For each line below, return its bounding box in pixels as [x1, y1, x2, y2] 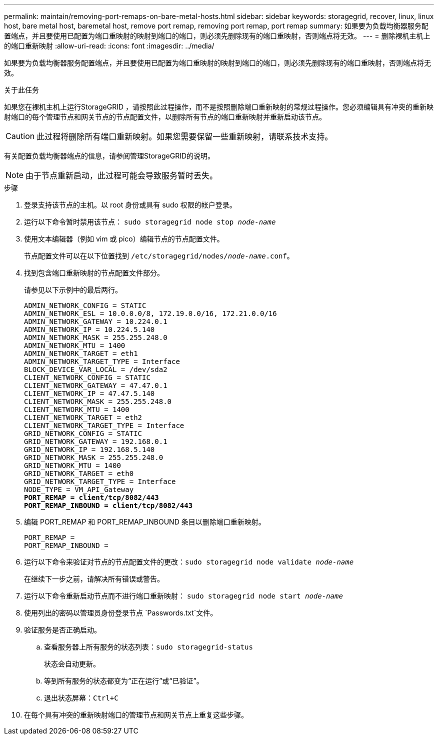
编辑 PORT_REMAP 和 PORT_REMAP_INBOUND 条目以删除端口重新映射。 [24, 517, 265, 526]
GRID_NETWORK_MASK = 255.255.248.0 [24, 453, 163, 461]
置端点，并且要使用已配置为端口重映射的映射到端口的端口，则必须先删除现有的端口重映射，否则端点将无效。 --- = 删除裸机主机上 [4, 31, 430, 40]
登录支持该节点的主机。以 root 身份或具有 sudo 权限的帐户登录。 [24, 200, 236, 209]
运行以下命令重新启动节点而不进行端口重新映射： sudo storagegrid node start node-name [24, 591, 343, 600]
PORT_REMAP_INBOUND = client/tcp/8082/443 [24, 501, 193, 509]
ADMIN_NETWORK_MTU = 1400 [24, 341, 125, 349]
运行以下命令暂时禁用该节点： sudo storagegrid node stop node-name [24, 217, 276, 226]
